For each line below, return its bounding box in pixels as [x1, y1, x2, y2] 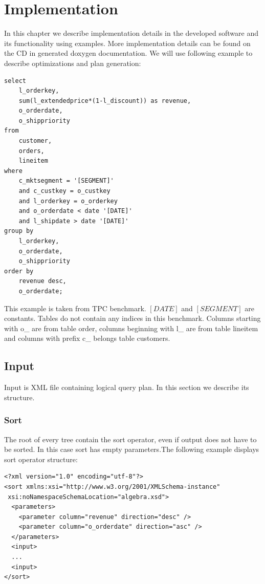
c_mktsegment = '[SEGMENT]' [18, 177, 114, 185]
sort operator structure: [4, 453, 78, 464]
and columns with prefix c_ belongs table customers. [4, 333, 170, 343]
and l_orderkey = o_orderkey [18, 197, 118, 205]
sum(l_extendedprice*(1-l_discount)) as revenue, [18, 97, 191, 104]
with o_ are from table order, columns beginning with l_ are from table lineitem [4, 322, 258, 333]
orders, [18, 147, 45, 155]
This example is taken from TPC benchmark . [4, 302, 146, 313]
